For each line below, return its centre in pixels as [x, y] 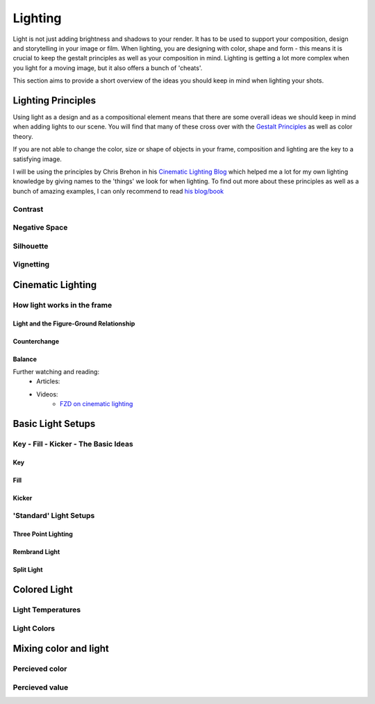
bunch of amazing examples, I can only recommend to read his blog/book [118, 191]
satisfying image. [37, 159]
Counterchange [36, 341]
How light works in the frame [62, 305]
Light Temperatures [47, 610]
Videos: [47, 394]
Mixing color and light [61, 649]
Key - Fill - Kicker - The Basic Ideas [73, 444]
